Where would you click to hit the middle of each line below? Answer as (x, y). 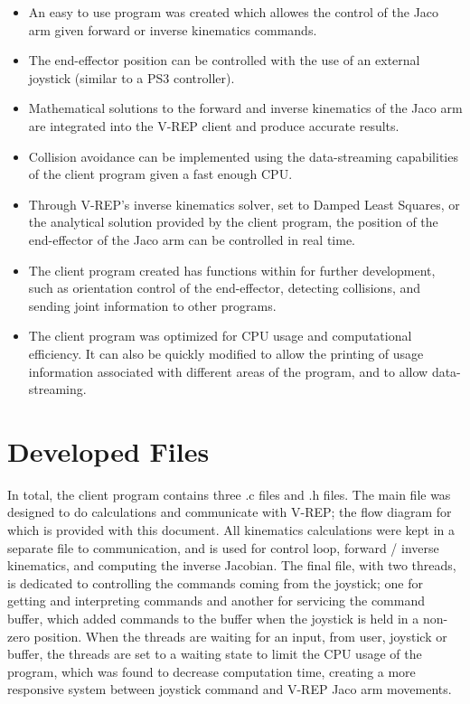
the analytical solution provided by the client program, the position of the (233, 222)
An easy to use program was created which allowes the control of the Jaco (234, 12)
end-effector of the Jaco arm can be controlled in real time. (192, 239)
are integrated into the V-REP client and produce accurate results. (214, 125)
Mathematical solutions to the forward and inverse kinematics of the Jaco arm (245, 108)
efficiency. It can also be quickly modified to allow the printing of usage (226, 353)
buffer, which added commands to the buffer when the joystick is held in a (213, 618)
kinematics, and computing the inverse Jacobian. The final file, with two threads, (232, 565)
